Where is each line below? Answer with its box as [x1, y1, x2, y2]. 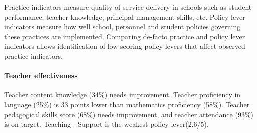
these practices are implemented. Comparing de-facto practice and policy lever [4, 31, 245, 41]
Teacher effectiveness [4, 70, 78, 81]
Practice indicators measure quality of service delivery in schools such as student [4, 2, 252, 12]
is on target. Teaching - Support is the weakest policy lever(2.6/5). [4, 119, 209, 129]
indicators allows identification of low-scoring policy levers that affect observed [4, 41, 245, 51]
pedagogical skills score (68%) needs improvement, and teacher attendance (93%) [4, 109, 253, 119]
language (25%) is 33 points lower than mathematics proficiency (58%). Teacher [4, 99, 250, 109]
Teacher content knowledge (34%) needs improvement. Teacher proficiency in [4, 89, 241, 100]
